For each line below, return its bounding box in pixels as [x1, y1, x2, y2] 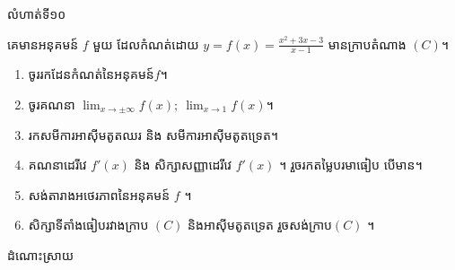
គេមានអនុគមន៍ [7, 34, 79, 53]
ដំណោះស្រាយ [7, 245, 74, 264]
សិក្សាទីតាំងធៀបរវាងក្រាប [28, 215, 149, 234]
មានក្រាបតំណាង [328, 34, 407, 53]
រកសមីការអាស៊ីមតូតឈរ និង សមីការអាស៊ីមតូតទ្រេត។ [28, 125, 279, 144]
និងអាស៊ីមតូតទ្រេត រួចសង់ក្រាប [188, 215, 332, 234]
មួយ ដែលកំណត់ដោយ [92, 34, 199, 53]
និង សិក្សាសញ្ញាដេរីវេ [134, 155, 232, 174]
